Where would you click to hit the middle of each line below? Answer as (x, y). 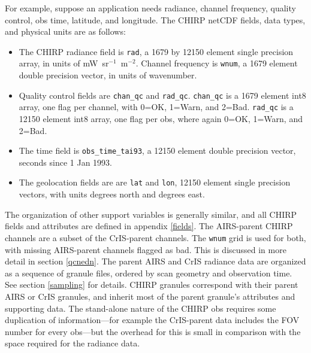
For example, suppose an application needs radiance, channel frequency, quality (150, 8)
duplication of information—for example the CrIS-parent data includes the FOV (152, 320)
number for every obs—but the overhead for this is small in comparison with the (153, 331)
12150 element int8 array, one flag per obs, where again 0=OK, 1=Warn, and (161, 118)
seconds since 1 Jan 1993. (65, 162)
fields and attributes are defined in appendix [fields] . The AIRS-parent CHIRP (149, 226)
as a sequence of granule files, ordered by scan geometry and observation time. (149, 273)
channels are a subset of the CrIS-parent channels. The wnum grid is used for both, (155, 237)
